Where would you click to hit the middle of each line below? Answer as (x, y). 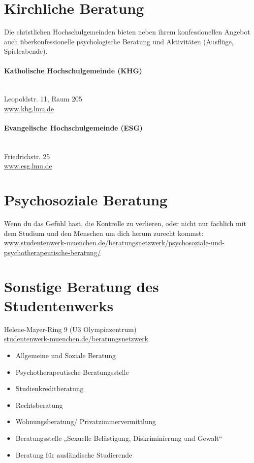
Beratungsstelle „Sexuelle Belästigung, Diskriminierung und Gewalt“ (119, 438)
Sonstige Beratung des (81, 286)
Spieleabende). (26, 51)
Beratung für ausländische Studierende (74, 454)
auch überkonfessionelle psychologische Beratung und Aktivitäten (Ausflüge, (119, 41)
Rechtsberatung (39, 405)
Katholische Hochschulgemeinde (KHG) (73, 70)
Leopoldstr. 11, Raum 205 (43, 99)
